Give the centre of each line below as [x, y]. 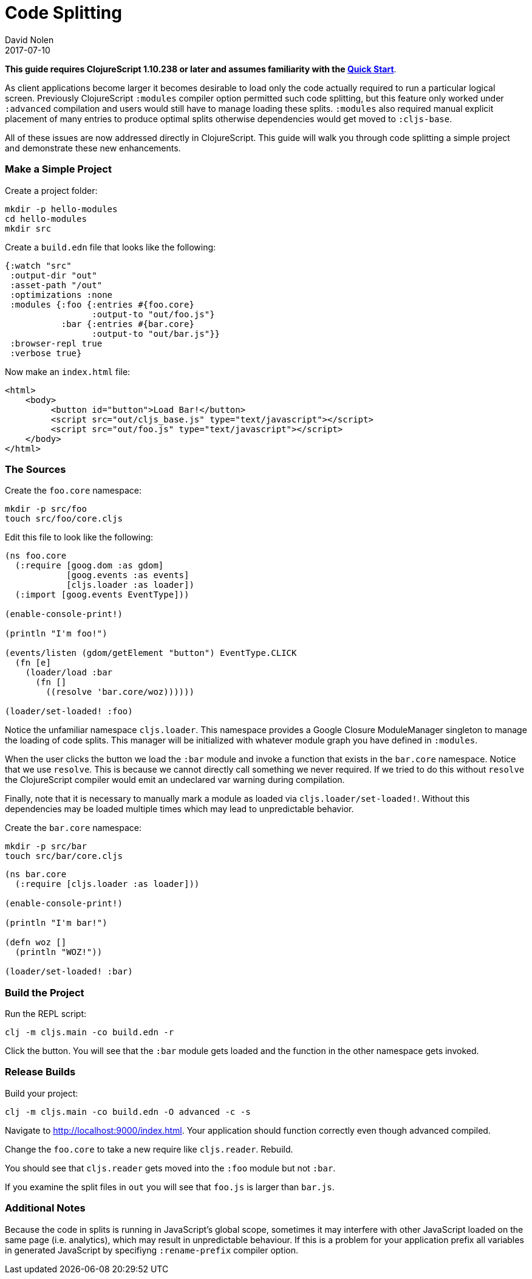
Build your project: [42, 1093]
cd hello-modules [46, 219]
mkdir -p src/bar [46, 846]
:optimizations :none [61, 295]
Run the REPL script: [46, 1014]
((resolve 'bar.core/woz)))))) [120, 692]
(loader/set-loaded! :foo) [69, 712]
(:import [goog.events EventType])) [102, 595]
